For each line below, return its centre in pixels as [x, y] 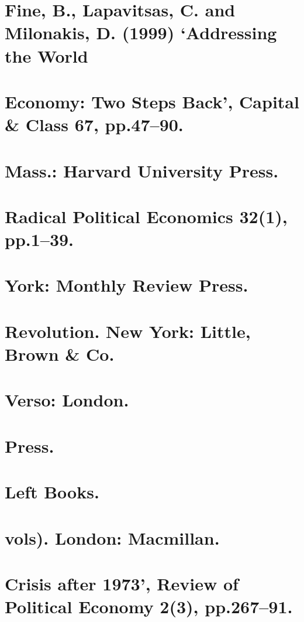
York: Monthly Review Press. [127, 285]
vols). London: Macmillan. [112, 537]
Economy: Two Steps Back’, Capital [152, 101]
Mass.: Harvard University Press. [142, 170]
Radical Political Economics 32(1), [146, 216]
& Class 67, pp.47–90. [94, 124]
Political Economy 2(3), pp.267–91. [149, 606]
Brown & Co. [60, 354]
